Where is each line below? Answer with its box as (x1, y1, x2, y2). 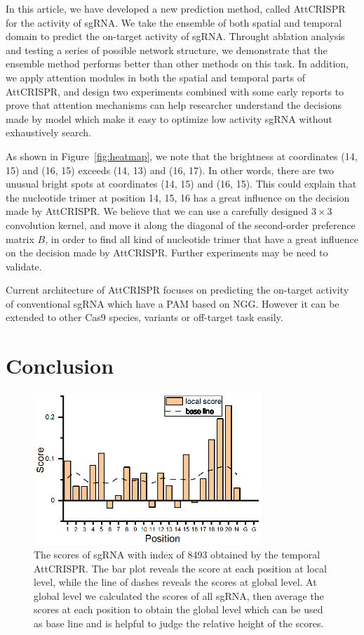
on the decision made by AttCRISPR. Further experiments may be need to (6, 245, 328, 260)
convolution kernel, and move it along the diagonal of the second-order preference (6, 217, 356, 232)
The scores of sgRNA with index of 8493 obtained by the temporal (34, 546, 321, 561)
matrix (6, 231, 34, 246)
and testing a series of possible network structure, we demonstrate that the (6, 42, 328, 57)
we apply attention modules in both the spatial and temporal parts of (6, 70, 305, 84)
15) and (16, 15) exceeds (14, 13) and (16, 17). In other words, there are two (6, 162, 335, 177)
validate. (6, 258, 42, 273)
